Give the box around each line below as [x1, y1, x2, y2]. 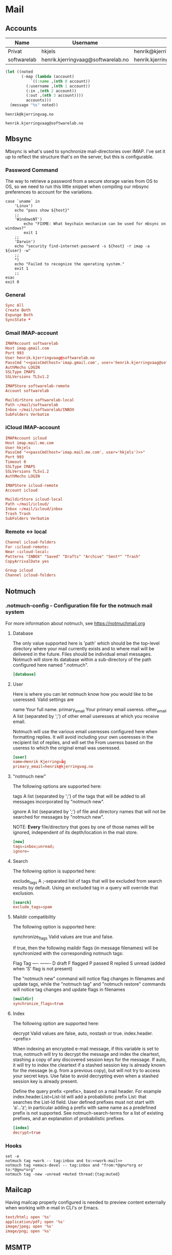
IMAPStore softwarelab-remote [5, 384, 70, 389]
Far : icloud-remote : [5, 544, 50, 549]
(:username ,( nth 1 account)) [26, 83, 91, 89]
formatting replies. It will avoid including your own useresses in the [12, 734, 154, 740]
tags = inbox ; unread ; [12, 844, 55, 849]
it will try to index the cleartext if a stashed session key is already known [12, 1061, 165, 1068]
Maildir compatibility [12, 914, 56, 920]
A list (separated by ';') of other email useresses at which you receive [12, 713, 160, 719]
